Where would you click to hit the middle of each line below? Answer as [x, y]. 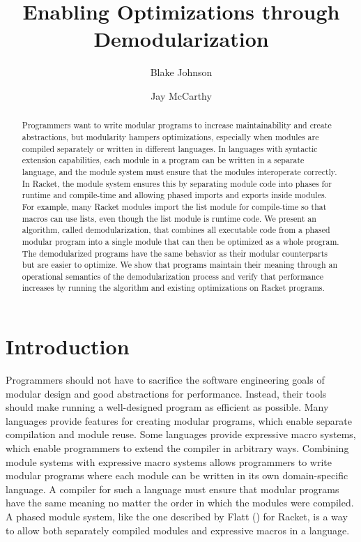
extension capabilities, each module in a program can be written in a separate [163, 160]
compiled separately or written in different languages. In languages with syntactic [170, 148]
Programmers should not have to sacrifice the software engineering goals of [165, 380]
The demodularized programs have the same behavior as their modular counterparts [175, 253]
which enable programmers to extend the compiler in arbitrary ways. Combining [177, 448]
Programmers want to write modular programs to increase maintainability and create [177, 125]
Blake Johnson [181, 72]
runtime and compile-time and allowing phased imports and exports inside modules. [174, 195]
